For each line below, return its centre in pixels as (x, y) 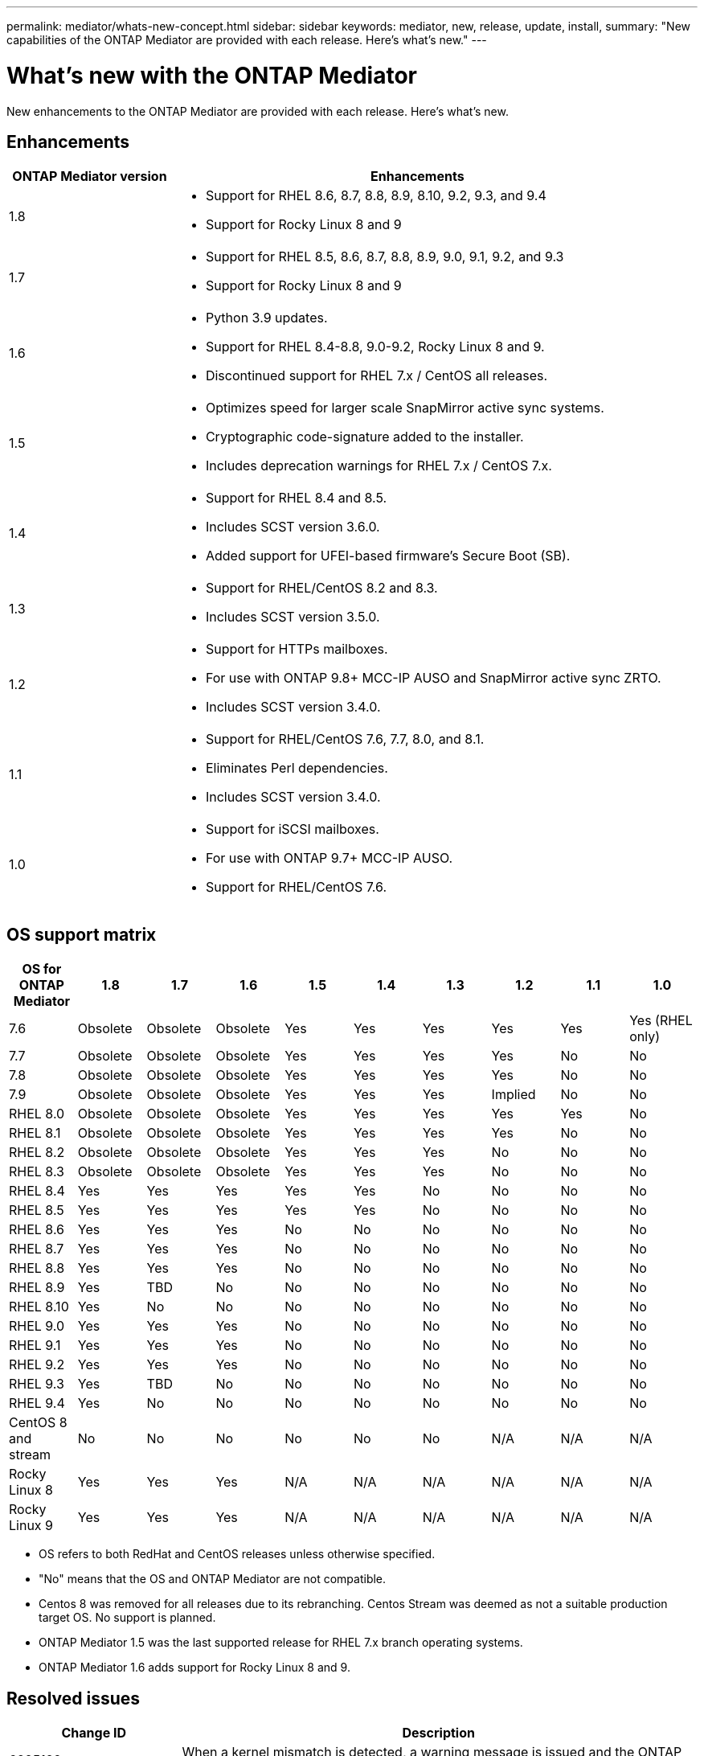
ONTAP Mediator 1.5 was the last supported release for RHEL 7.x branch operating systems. (281, 1643)
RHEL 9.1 (35, 1346)
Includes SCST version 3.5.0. (293, 617)
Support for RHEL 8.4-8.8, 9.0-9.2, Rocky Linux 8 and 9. (375, 347)
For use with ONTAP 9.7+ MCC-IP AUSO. (329, 858)
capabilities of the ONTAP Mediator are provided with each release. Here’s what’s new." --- (247, 40)
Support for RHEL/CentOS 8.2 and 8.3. (321, 588)
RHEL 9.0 (37, 1326)
